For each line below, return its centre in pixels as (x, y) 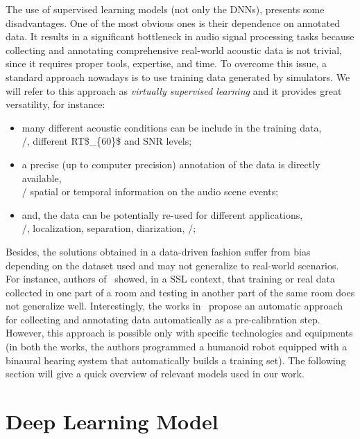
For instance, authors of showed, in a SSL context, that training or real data (170, 279)
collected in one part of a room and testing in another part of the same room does (180, 292)
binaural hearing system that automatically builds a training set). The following (176, 360)
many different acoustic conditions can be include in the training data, (172, 127)
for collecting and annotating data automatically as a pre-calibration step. (163, 319)
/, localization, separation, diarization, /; (109, 228)
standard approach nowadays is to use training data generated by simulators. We (178, 77)
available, (42, 178)
